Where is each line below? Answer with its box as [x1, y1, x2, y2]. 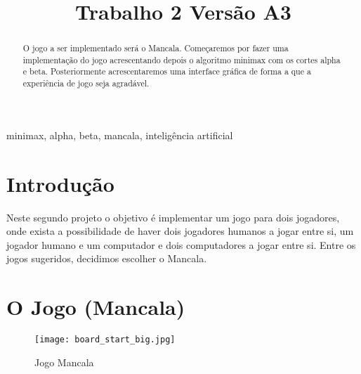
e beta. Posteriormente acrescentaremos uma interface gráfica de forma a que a [22, 65, 311, 77]
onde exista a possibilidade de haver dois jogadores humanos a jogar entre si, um [6, 224, 354, 238]
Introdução [6, 169, 114, 198]
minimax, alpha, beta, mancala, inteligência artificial [6, 127, 233, 142]
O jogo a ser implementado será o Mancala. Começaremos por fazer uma [22, 42, 289, 54]
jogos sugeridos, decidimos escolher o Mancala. [6, 251, 207, 266]
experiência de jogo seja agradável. [22, 77, 150, 89]
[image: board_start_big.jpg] [34, 335, 176, 345]
